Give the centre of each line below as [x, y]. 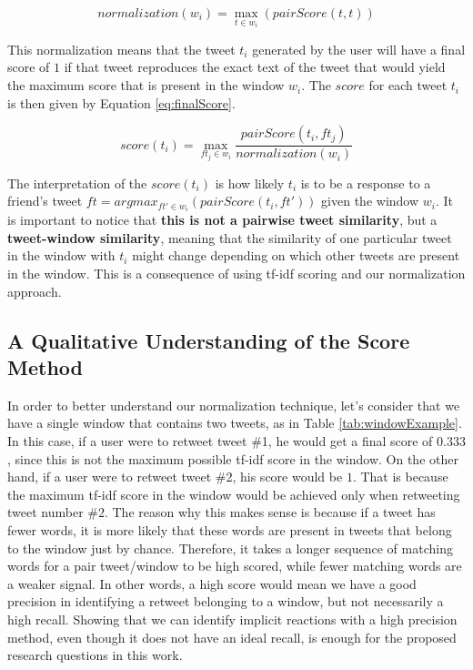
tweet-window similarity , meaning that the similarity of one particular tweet [230, 237]
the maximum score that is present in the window [146, 85]
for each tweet [408, 85]
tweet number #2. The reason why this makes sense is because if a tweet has [221, 512]
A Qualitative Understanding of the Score [209, 340]
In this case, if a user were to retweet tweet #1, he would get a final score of [220, 440]
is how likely [250, 183]
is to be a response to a [366, 183]
